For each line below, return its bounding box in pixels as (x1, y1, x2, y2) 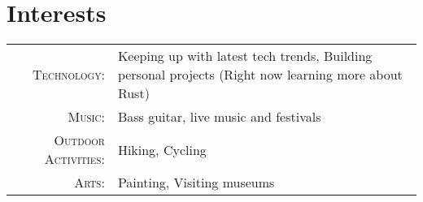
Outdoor (54, 131, 105, 150)
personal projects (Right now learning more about (117, 65, 403, 84)
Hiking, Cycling (117, 140, 207, 159)
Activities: (44, 149, 105, 169)
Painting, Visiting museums (117, 173, 275, 192)
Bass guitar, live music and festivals (117, 107, 321, 127)
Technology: (33, 65, 105, 84)
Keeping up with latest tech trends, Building (117, 46, 373, 66)
